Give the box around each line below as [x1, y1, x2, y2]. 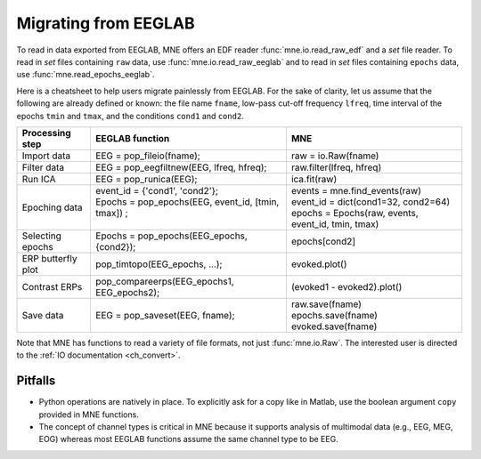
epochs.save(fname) [290, 309, 379, 321]
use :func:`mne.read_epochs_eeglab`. [16, 69, 155, 80]
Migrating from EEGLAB [16, 13, 195, 33]
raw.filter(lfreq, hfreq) [290, 161, 382, 173]
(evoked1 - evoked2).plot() [290, 280, 403, 293]
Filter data [21, 161, 65, 173]
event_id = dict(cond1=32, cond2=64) [290, 196, 451, 208]
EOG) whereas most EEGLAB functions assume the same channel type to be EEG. [38, 434, 338, 445]
